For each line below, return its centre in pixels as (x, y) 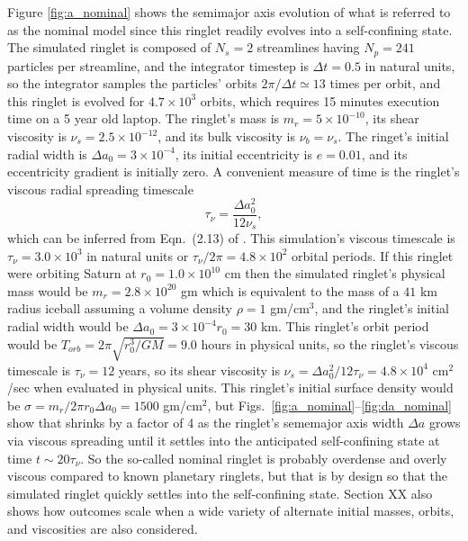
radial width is (47, 153)
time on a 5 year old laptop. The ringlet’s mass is (144, 118)
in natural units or (138, 255)
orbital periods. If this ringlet (373, 255)
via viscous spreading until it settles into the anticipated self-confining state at (224, 440)
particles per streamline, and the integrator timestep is (158, 65)
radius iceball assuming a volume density (120, 308)
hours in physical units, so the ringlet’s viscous (330, 343)
